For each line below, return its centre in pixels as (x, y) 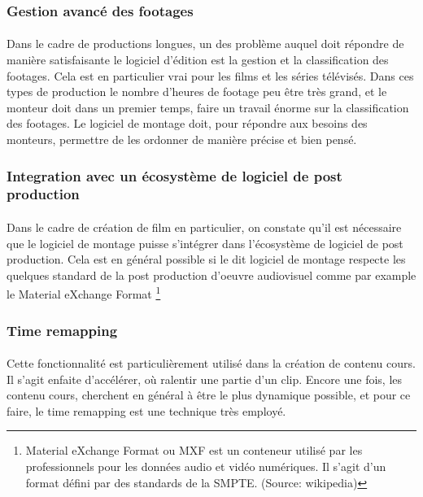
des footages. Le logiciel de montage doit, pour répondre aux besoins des (187, 123)
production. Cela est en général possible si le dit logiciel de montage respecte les (206, 259)
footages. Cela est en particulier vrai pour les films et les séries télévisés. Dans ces (210, 75)
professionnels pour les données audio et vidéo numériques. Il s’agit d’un (206, 466)
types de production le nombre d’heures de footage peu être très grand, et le (197, 92)
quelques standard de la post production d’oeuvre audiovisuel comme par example (211, 275)
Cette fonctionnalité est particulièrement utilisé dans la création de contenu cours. (211, 363)
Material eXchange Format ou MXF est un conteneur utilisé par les (194, 450)
